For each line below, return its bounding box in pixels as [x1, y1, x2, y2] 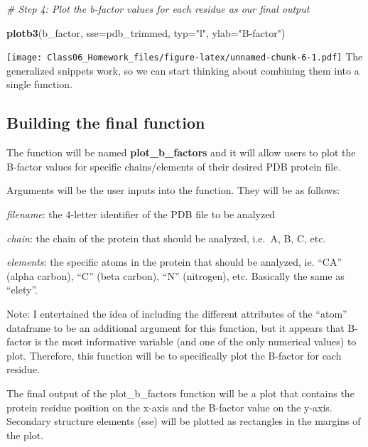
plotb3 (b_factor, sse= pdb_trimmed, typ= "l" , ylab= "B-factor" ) [6, 25, 286, 40]
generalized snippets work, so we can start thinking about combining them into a [6, 63, 359, 77]
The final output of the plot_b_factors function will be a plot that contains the [6, 385, 355, 400]
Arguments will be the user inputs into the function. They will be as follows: [6, 183, 340, 198]
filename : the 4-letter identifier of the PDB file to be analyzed [6, 207, 276, 222]
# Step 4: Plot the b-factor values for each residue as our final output [6, 1, 310, 16]
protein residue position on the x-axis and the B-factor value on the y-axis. [6, 399, 332, 414]
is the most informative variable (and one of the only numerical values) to [35, 334, 357, 349]
